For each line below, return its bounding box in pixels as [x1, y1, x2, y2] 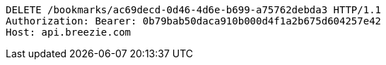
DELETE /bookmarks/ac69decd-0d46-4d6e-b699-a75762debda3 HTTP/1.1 [6, 4, 382, 15]
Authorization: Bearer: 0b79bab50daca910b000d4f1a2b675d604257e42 [6, 15, 382, 27]
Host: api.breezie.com [6, 27, 131, 38]
